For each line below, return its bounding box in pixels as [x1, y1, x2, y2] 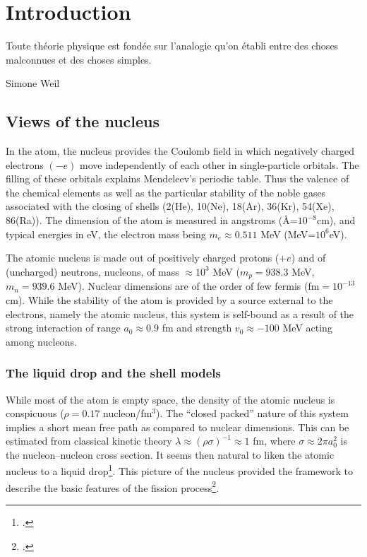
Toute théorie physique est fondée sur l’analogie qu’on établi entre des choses [6, 38, 339, 53]
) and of [291, 250, 326, 265]
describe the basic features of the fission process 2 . [6, 478, 219, 495]
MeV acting [282, 320, 332, 335]
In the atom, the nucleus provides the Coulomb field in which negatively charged [6, 143, 355, 158]
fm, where [253, 433, 296, 448]
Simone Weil [6, 76, 60, 90]
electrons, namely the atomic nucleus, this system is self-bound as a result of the [6, 306, 354, 321]
